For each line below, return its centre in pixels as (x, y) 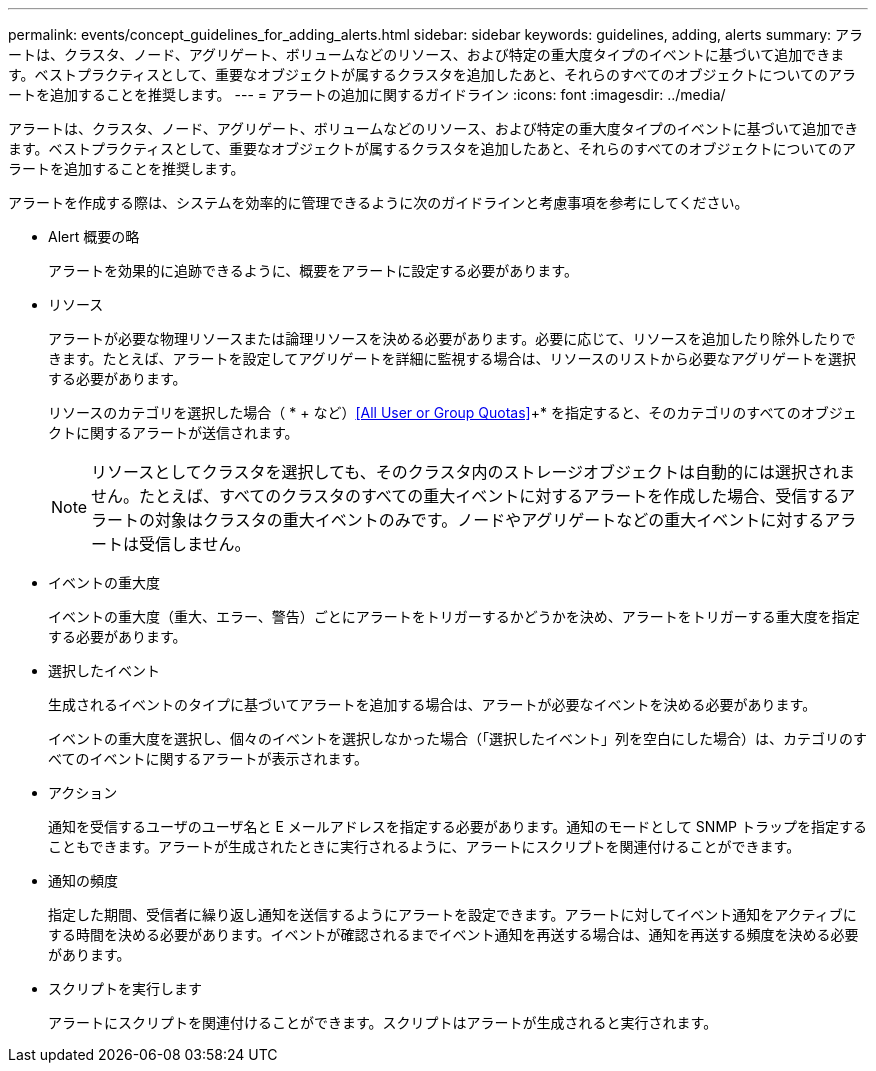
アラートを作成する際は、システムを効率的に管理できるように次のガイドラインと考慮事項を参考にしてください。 (378, 202)
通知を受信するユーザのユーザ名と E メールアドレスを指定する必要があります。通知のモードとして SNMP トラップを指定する (457, 826)
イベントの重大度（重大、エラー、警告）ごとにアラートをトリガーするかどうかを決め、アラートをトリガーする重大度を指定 (454, 616)
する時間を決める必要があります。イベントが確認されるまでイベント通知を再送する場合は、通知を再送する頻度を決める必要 (453, 934)
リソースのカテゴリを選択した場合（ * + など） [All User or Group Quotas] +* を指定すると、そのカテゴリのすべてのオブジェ (452, 412)
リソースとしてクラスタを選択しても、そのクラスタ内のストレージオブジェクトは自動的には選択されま (473, 472)
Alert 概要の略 (94, 236)
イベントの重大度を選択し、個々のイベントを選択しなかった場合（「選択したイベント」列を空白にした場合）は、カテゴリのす (457, 738)
